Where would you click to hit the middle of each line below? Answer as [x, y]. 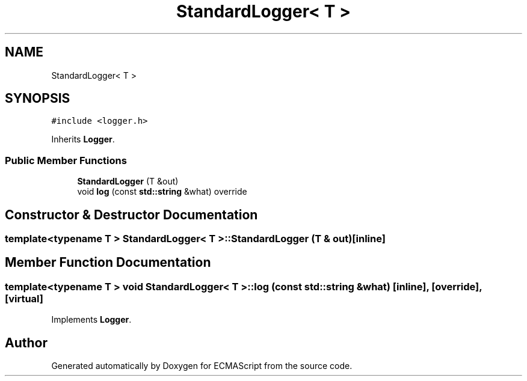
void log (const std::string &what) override [162, 192]
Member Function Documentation [108, 263]
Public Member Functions [66, 160]
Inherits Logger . [83, 139]
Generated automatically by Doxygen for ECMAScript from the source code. [202, 366]
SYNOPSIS [38, 99]
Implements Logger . [91, 320]
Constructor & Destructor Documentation [131, 215]
